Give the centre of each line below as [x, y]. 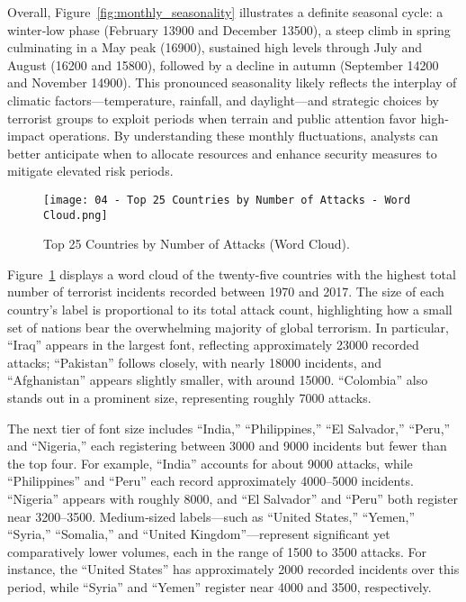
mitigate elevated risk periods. [90, 171]
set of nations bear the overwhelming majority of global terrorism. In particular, [228, 327]
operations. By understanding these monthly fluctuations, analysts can [244, 136]
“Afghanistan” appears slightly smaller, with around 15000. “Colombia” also [218, 380]
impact [26, 136]
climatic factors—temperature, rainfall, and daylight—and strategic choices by [223, 100]
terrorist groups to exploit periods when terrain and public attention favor [212, 118]
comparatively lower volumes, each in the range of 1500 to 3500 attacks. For [217, 551]
